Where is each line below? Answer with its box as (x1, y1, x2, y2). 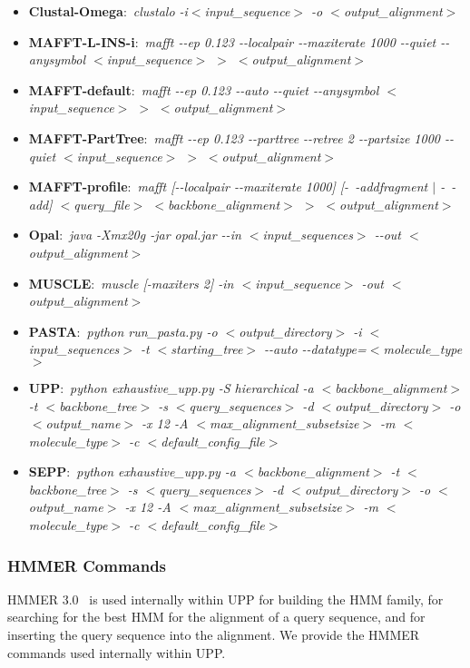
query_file (73, 194, 130, 213)
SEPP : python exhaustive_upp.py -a (28, 462, 237, 481)
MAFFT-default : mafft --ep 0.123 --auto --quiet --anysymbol (28, 80, 379, 99)
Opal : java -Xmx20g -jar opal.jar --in (28, 225, 241, 244)
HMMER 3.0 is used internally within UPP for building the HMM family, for (7, 589, 444, 608)
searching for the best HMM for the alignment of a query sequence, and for (7, 607, 426, 626)
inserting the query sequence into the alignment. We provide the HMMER (7, 625, 420, 644)
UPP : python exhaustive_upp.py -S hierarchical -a (28, 378, 314, 397)
